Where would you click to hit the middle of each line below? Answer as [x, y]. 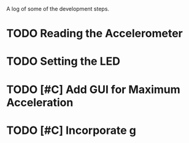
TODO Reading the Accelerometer [94, 34]
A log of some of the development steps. [58, 9]
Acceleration [40, 102]
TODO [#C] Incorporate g [71, 130]
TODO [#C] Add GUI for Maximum [94, 90]
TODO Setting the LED [64, 61]
